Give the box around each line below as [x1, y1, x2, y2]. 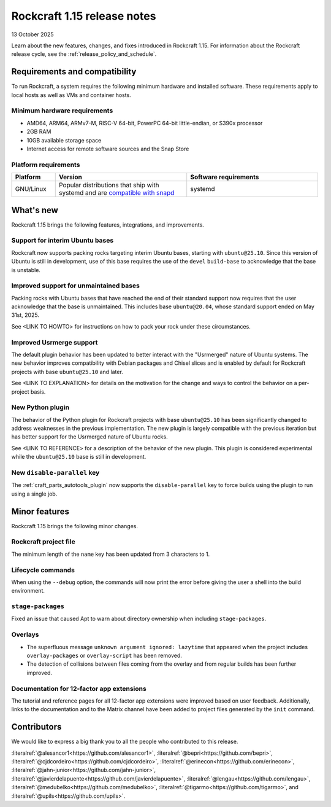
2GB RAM [26, 128, 51, 135]
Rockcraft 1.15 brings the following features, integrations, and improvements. [11, 221, 205, 228]
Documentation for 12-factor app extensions [11, 684, 146, 693]
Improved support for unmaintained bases [11, 281, 140, 290]
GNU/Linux [15, 185, 47, 193]
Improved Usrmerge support [11, 338, 98, 346]
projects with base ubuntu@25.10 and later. [11, 368, 124, 375]
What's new [11, 205, 58, 215]
